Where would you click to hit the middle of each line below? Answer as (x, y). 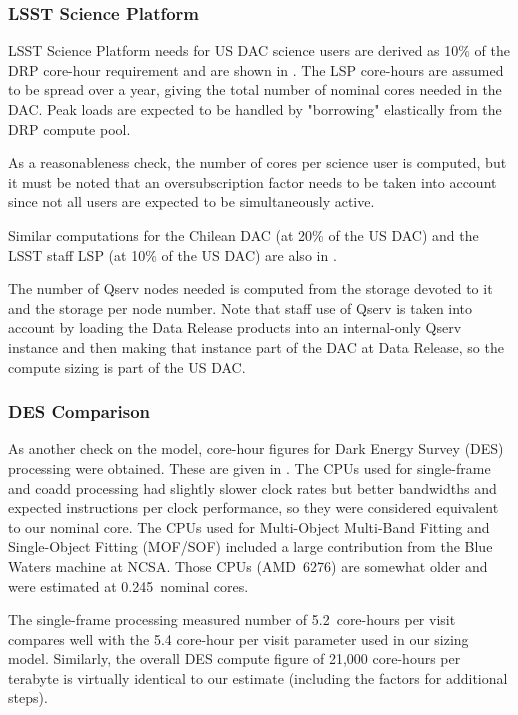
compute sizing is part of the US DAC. (127, 366)
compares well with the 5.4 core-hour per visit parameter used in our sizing (238, 638)
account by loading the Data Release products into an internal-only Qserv (235, 327)
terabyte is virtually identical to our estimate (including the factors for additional (258, 677)
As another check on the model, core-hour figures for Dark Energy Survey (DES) (256, 448)
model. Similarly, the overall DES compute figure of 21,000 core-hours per (234, 658)
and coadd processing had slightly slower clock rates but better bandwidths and (252, 487)
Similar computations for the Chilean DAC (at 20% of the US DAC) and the (243, 234)
